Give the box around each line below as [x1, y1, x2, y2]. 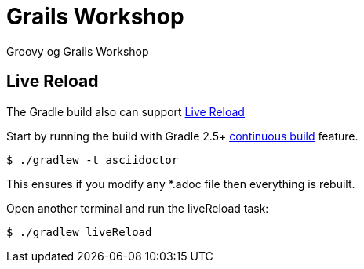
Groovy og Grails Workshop [6, 44, 149, 58]
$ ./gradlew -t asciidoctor [6, 153, 179, 166]
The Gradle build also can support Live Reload [6, 104, 245, 118]
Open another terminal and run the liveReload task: [6, 201, 269, 215]
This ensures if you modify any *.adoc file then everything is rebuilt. [6, 176, 355, 191]
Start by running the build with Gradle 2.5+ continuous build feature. [6, 129, 359, 143]
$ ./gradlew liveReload [6, 225, 152, 238]
